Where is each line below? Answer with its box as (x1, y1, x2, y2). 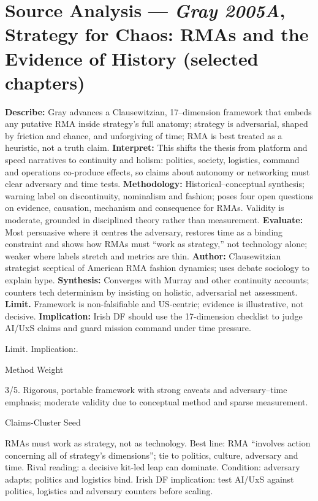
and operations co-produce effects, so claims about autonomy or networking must (5, 165, 310, 178)
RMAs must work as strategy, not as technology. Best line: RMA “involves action (5, 436, 311, 449)
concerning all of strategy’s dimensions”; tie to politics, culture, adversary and (5, 448, 298, 461)
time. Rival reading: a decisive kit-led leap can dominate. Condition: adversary (5, 461, 300, 473)
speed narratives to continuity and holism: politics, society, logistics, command (5, 153, 300, 166)
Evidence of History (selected (5, 45, 259, 71)
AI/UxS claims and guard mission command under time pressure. (5, 321, 251, 334)
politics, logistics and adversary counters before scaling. (5, 484, 213, 497)
